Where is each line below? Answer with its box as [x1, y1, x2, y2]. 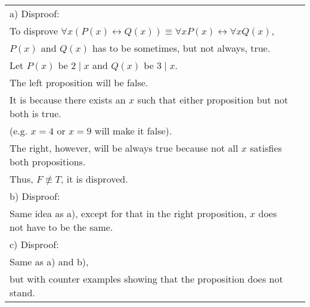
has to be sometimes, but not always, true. [92, 41, 271, 55]
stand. [10, 286, 35, 299]
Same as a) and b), [10, 255, 89, 268]
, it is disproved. [60, 172, 128, 186]
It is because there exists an [10, 93, 126, 106]
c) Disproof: [10, 237, 59, 251]
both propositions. [10, 155, 86, 168]
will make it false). [94, 124, 172, 137]
